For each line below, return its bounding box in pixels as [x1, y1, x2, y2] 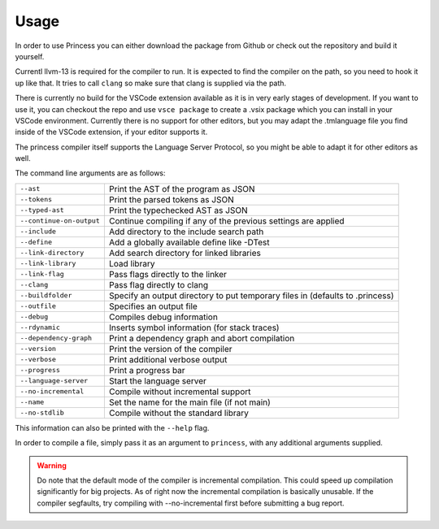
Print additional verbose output [108, 353, 228, 365]
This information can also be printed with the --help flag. [15, 423, 210, 432]
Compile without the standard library [108, 407, 250, 418]
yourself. [15, 51, 45, 61]
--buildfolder [20, 291, 72, 300]
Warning [37, 460, 67, 470]
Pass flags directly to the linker [108, 268, 228, 280]
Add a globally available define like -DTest [108, 236, 270, 248]
